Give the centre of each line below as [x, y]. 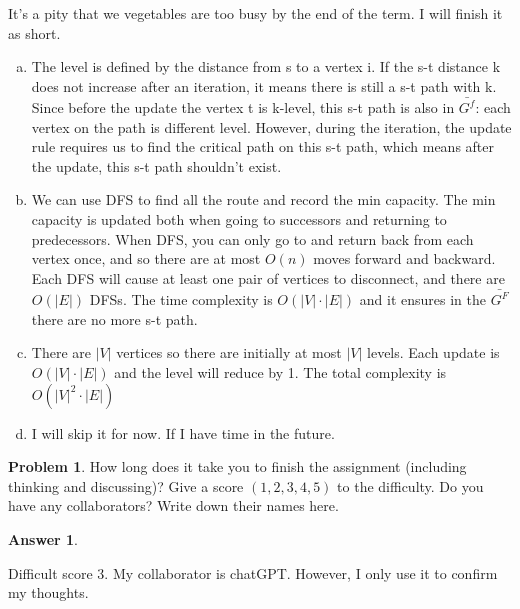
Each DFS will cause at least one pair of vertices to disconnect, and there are [268, 277]
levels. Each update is [433, 352]
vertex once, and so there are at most [146, 258]
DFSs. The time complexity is [181, 299]
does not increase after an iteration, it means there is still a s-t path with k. [264, 85]
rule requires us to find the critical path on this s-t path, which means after [262, 146]
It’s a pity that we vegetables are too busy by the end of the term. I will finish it [255, 13]
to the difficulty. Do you [410, 485]
